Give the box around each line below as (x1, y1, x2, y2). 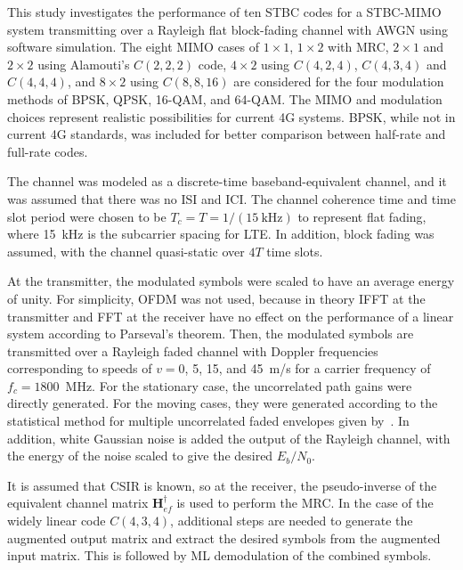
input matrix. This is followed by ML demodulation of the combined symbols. (7, 546, 432, 565)
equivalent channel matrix (7, 493, 149, 512)
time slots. (266, 241, 323, 260)
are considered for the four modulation (233, 72, 444, 91)
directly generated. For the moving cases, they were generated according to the (7, 394, 438, 412)
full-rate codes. (7, 142, 88, 160)
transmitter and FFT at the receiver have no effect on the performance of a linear (7, 306, 454, 325)
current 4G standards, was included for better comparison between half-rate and (7, 125, 446, 143)
